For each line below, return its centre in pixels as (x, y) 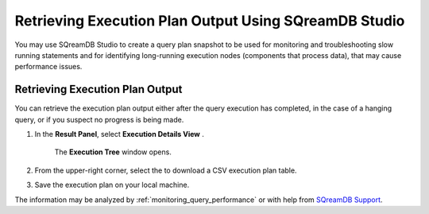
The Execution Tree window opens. (113, 152)
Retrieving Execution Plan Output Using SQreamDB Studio (210, 21)
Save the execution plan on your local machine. (112, 185)
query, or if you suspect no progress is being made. (99, 119)
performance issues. (48, 67)
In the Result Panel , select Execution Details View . (119, 134)
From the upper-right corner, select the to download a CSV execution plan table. (166, 170)
